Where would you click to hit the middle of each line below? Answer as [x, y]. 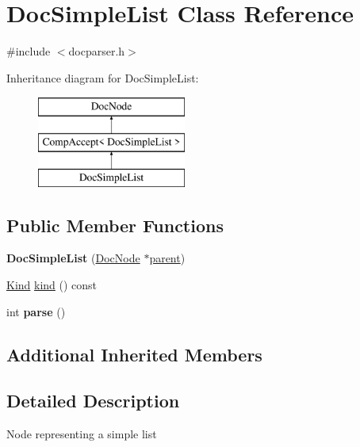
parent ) [167, 258]
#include [29, 51]
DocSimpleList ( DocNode [73, 258]
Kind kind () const [52, 285]
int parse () [36, 311]
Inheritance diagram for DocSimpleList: [103, 77]
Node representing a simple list [82, 434]
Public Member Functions [115, 225]
